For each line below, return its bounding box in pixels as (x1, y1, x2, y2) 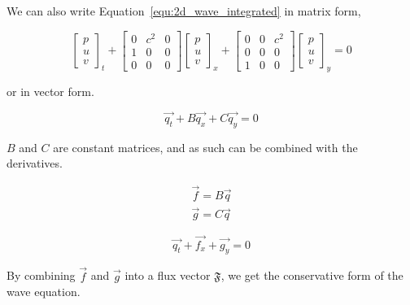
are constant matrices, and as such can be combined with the (53, 138, 358, 155)
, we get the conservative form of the (220, 267, 403, 284)
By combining (7, 267, 76, 284)
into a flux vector (124, 267, 211, 284)
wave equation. (7, 283, 81, 300)
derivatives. (7, 155, 63, 172)
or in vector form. (7, 82, 94, 99)
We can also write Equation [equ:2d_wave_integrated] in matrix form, (7, 2, 361, 19)
